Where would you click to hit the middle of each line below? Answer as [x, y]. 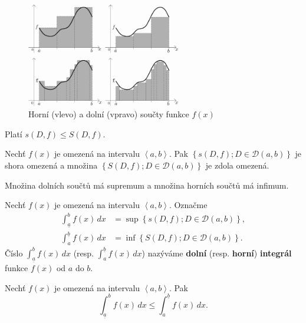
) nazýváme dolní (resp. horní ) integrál [217, 253]
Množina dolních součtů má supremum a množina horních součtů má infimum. [147, 185]
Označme [191, 205]
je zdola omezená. [237, 165]
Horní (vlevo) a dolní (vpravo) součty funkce [109, 114]
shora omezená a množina [51, 165]
